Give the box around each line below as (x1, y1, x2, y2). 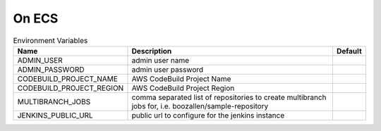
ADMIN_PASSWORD (17, 64, 85, 74)
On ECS (13, 11, 59, 26)
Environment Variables (13, 35, 88, 45)
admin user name (131, 55, 190, 65)
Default (336, 46, 363, 56)
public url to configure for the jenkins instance (131, 110, 285, 120)
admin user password (131, 64, 204, 74)
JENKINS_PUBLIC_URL (17, 110, 93, 120)
